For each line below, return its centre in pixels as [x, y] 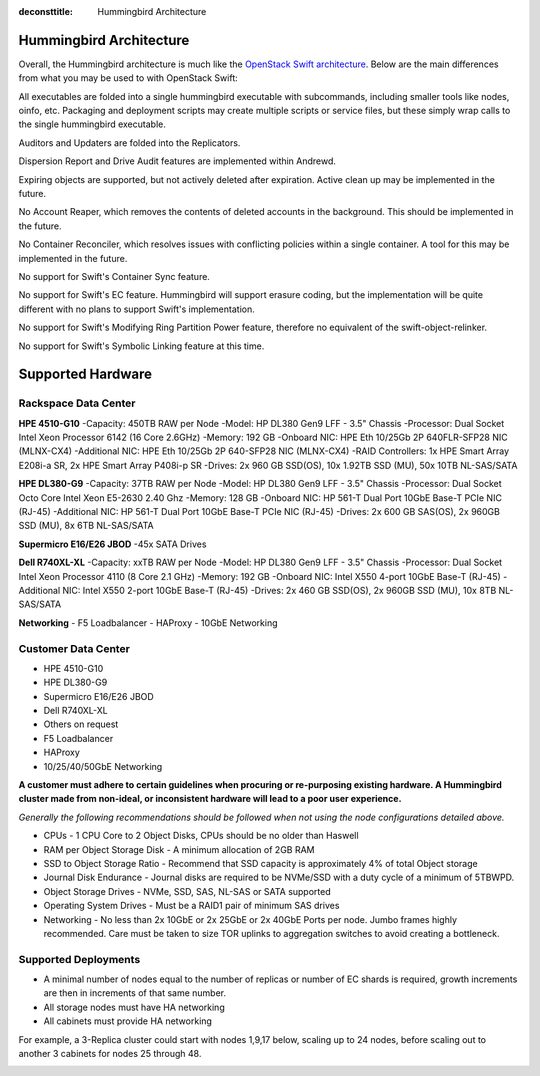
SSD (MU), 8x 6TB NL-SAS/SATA [86, 526]
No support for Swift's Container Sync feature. [114, 276]
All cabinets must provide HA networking [127, 1021]
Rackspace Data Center [77, 403]
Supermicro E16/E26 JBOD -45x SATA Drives [112, 544]
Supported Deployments [79, 959]
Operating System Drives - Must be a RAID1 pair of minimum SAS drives [191, 906]
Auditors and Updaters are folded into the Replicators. [129, 142]
